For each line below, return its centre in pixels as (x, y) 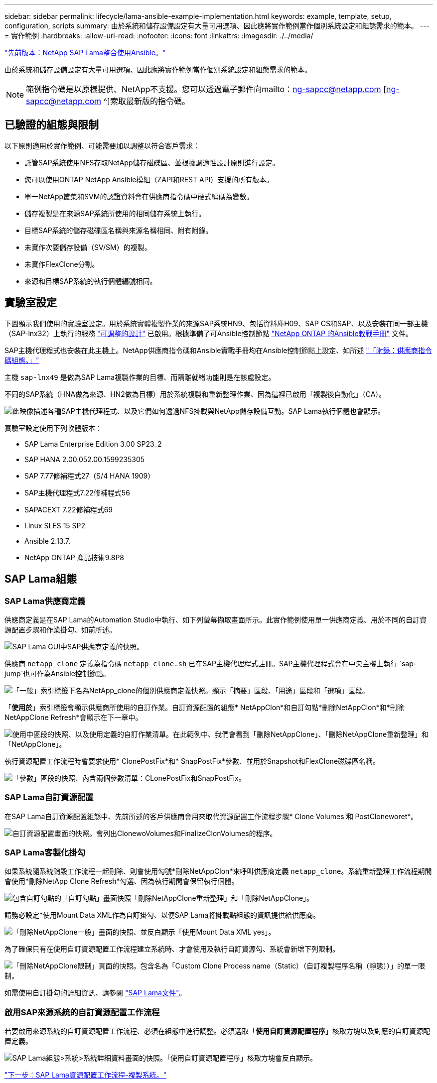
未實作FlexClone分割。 (62, 264)
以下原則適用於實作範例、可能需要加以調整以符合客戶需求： (102, 145)
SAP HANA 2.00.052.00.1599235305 (85, 459)
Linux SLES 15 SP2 (55, 525)
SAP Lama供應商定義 (45, 601)
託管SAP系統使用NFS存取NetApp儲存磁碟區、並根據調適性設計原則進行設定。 (152, 162)
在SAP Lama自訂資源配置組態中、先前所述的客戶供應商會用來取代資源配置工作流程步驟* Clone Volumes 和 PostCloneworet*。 (211, 816)
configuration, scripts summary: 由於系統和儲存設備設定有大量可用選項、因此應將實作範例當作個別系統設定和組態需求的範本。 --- (217, 26)
